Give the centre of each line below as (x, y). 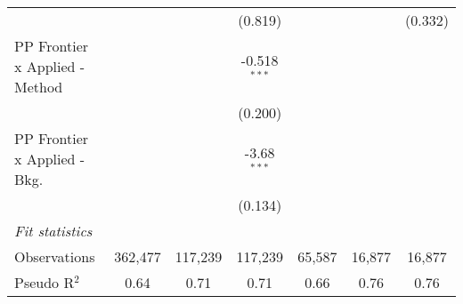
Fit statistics (53, 231)
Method (39, 87)
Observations (55, 256)
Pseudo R (45, 282)
